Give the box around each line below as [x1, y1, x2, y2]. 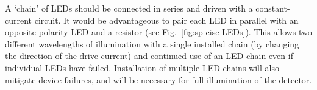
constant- [255, 2, 290, 14]
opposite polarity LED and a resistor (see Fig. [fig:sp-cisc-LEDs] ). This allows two [5, 26, 312, 38]
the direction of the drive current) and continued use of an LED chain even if [5, 49, 293, 62]
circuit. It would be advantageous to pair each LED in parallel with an [34, 13, 299, 26]
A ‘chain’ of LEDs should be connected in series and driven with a [5, 2, 253, 14]
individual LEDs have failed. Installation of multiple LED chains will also [5, 61, 279, 74]
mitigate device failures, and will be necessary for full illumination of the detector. [5, 73, 312, 86]
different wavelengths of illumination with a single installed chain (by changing [5, 37, 299, 50]
